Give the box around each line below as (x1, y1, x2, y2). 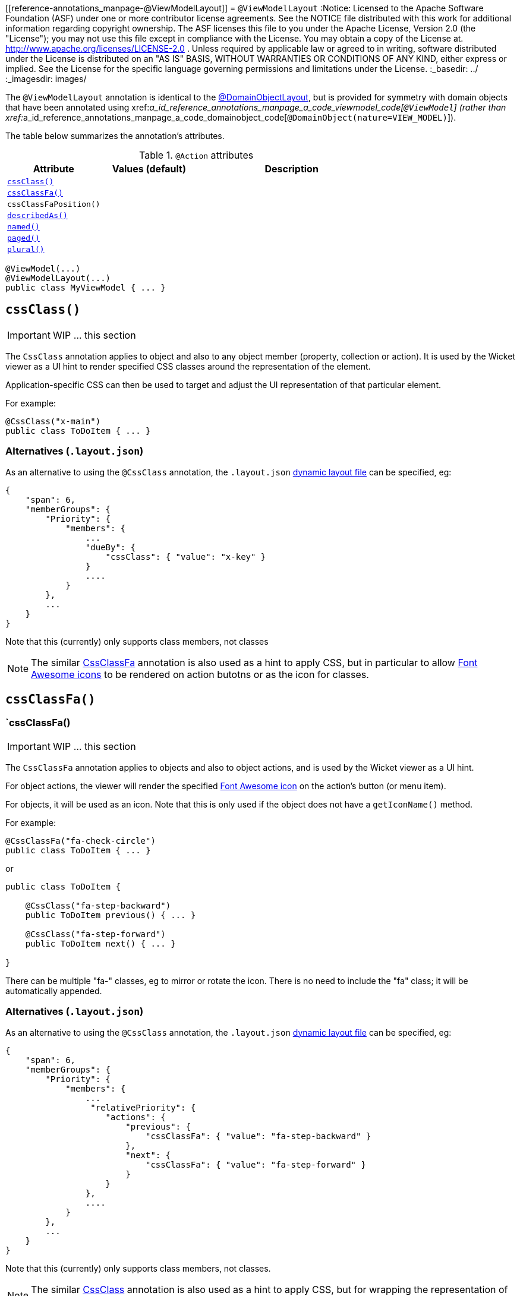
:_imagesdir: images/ (5, 74, 87, 84)
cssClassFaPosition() (7, 200, 100, 209)
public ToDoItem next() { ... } (25, 938, 176, 948)
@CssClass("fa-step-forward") (25, 929, 166, 939)
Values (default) (112, 163, 186, 175)
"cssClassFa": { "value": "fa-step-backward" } (146, 1131, 371, 1141)
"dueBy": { (85, 542, 136, 552)
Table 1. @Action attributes (139, 149, 254, 161)
